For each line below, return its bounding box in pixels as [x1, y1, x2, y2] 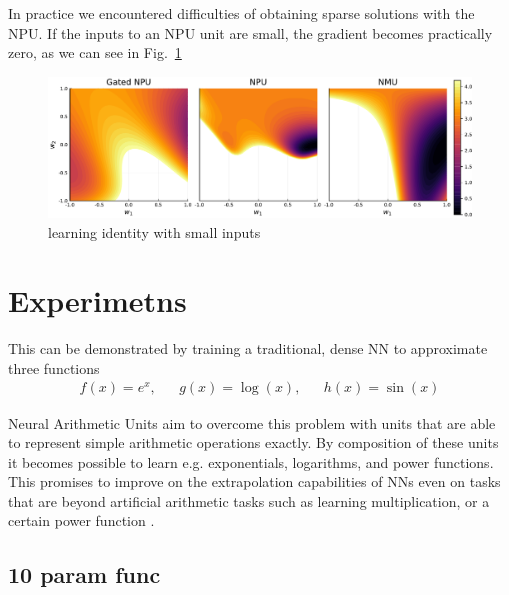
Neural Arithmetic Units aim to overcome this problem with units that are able [8, 412, 496, 433]
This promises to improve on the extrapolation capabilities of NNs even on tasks [8, 471, 501, 492]
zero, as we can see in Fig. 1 [8, 42, 182, 63]
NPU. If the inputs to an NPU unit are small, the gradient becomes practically [8, 22, 493, 43]
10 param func [8, 559, 161, 590]
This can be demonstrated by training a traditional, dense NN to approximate [8, 338, 488, 359]
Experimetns [8, 280, 187, 321]
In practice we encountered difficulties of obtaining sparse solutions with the [8, 3, 475, 23]
